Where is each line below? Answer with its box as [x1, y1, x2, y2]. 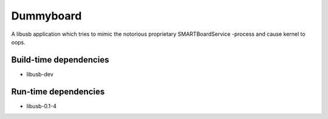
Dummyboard [11, 9, 82, 22]
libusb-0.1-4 [26, 102, 57, 109]
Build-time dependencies [11, 55, 109, 65]
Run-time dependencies [11, 86, 105, 97]
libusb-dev [26, 70, 54, 78]
